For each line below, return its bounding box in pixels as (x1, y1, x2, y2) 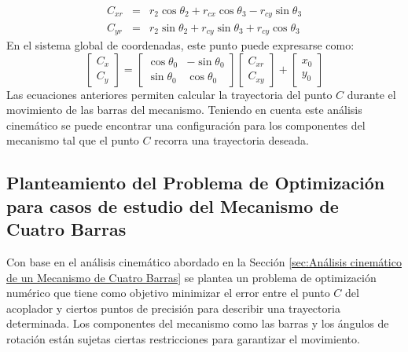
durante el (347, 86, 396, 102)
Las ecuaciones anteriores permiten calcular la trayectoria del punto (6, 86, 333, 102)
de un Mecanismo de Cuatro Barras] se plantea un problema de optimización (6, 269, 377, 285)
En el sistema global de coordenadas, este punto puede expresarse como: (6, 36, 355, 53)
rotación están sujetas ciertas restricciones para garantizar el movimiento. (6, 330, 360, 346)
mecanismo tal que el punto (6, 132, 139, 148)
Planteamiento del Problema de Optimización (6, 170, 385, 195)
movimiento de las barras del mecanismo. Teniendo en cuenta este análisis (6, 101, 362, 118)
